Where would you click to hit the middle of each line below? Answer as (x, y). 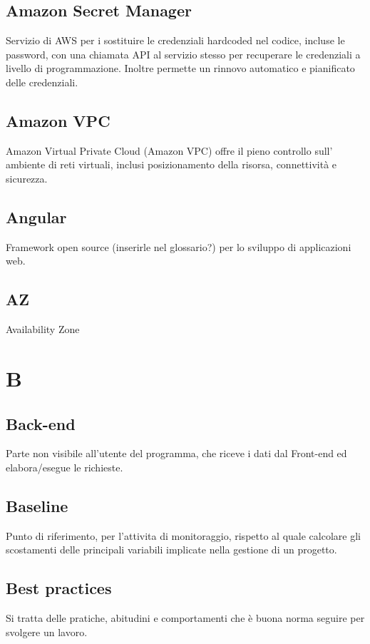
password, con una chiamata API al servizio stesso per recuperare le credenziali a (183, 54)
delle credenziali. (42, 82)
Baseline (37, 505)
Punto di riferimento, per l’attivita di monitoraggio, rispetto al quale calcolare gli (183, 535)
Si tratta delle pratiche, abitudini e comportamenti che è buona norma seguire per (185, 618)
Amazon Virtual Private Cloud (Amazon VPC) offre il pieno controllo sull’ (169, 150)
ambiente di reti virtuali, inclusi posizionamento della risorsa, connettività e (171, 164)
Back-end (41, 423)
